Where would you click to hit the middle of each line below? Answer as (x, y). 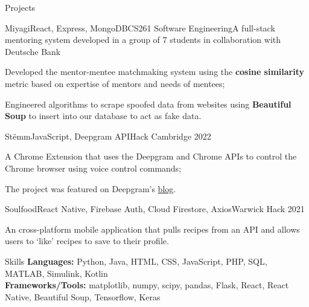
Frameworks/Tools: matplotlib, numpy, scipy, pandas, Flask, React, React (147, 285)
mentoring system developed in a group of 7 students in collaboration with (143, 40)
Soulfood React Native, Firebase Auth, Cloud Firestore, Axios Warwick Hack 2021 (155, 209)
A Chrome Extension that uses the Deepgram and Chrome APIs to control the (151, 156)
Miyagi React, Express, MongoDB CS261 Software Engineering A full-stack (140, 27)
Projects (20, 7)
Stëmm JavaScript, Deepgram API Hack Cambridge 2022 (108, 136)
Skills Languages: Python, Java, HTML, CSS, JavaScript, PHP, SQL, (136, 261)
